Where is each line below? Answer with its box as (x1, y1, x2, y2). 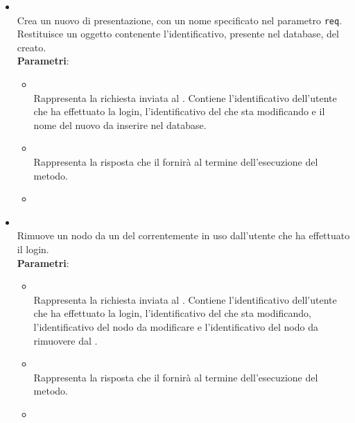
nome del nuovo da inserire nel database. (33, 117, 207, 132)
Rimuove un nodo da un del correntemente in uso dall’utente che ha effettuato (17, 228, 350, 243)
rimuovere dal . (33, 333, 98, 347)
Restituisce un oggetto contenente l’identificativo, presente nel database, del (17, 26, 339, 41)
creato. (17, 40, 46, 54)
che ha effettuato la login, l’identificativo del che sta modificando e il (33, 104, 325, 119)
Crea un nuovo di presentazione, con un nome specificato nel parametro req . (17, 12, 343, 27)
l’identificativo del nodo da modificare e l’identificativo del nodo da (33, 319, 318, 334)
